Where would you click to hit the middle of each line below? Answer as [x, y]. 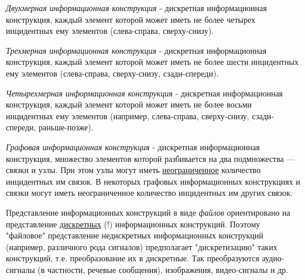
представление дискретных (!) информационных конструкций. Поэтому [133, 224]
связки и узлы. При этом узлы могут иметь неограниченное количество [133, 170]
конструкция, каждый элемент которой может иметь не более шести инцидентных [152, 62]
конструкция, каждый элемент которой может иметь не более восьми [129, 104]
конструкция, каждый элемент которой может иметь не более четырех [131, 19]
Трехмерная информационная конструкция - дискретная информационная [136, 50]
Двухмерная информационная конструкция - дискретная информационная [136, 8]
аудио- [273, 258]
